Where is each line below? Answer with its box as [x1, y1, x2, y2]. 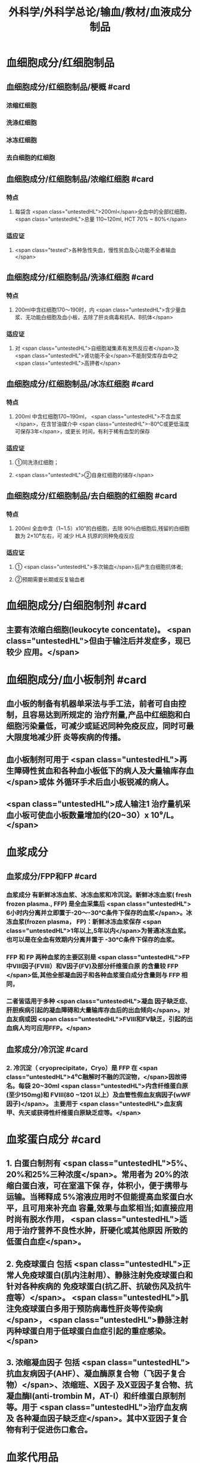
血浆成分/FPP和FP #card [6, 871, 97, 881]
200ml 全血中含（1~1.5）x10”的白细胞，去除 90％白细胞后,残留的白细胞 [14, 525, 190, 532]
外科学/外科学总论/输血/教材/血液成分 [8, 5, 192, 19]
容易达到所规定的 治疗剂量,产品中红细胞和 [29, 710, 183, 720]
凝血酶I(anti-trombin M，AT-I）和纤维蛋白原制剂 [6, 1391, 186, 1402]
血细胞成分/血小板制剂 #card [6, 673, 147, 686]
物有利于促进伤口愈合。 [6, 1425, 92, 1435]
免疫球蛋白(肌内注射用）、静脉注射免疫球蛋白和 [21, 1270, 193, 1280]
